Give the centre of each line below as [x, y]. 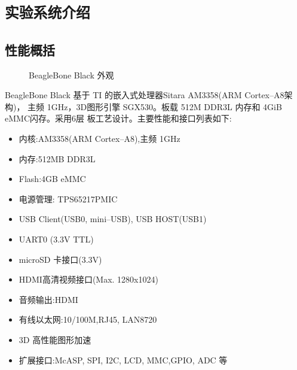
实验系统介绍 [48, 13]
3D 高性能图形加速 [55, 340]
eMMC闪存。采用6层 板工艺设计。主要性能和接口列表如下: [118, 118]
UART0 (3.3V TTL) [56, 239]
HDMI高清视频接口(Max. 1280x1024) [88, 279]
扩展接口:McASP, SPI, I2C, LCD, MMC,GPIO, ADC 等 [123, 360]
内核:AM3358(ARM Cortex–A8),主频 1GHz [99, 139]
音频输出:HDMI [48, 299]
